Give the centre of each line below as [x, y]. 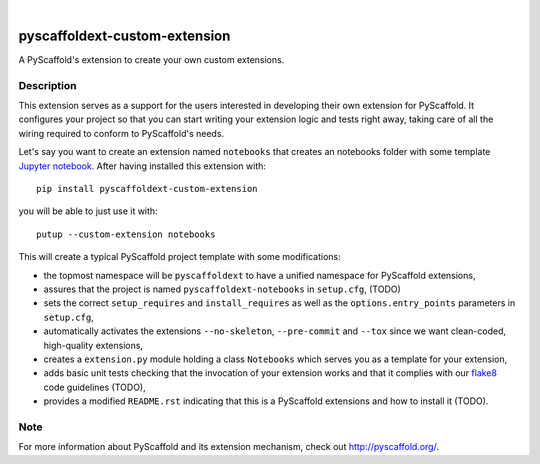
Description [47, 85]
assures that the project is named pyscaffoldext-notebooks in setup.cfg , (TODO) [222, 289]
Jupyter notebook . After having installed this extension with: [142, 166]
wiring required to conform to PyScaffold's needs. [121, 133]
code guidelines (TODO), [94, 387]
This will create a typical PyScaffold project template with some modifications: [179, 257]
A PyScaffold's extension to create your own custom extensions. [151, 59]
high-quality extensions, [93, 345]
